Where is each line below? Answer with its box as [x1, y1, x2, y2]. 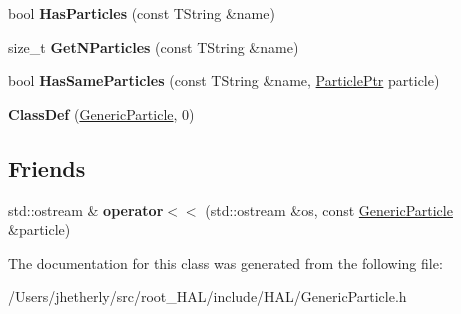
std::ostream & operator [8, 199, 164, 220]
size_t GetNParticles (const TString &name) [8, 36, 299, 57]
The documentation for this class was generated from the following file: [8, 252, 443, 273]
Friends [8, 152, 86, 183]
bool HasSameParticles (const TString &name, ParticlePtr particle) [8, 70, 440, 91]
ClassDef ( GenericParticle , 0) [8, 103, 195, 124]
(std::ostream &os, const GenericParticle [205, 199, 453, 220]
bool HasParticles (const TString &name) [8, 3, 275, 23]
